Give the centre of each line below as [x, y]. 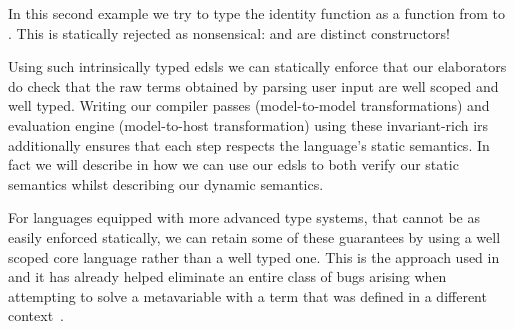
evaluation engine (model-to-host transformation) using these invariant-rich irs [248, 124]
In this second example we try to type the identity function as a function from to [256, 13]
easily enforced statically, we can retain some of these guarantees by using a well [254, 236]
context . [36, 315]
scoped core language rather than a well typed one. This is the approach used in [254, 256]
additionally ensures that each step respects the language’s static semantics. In [249, 144]
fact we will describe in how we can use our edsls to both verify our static [233, 164]
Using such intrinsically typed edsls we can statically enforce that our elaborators [257, 66]
